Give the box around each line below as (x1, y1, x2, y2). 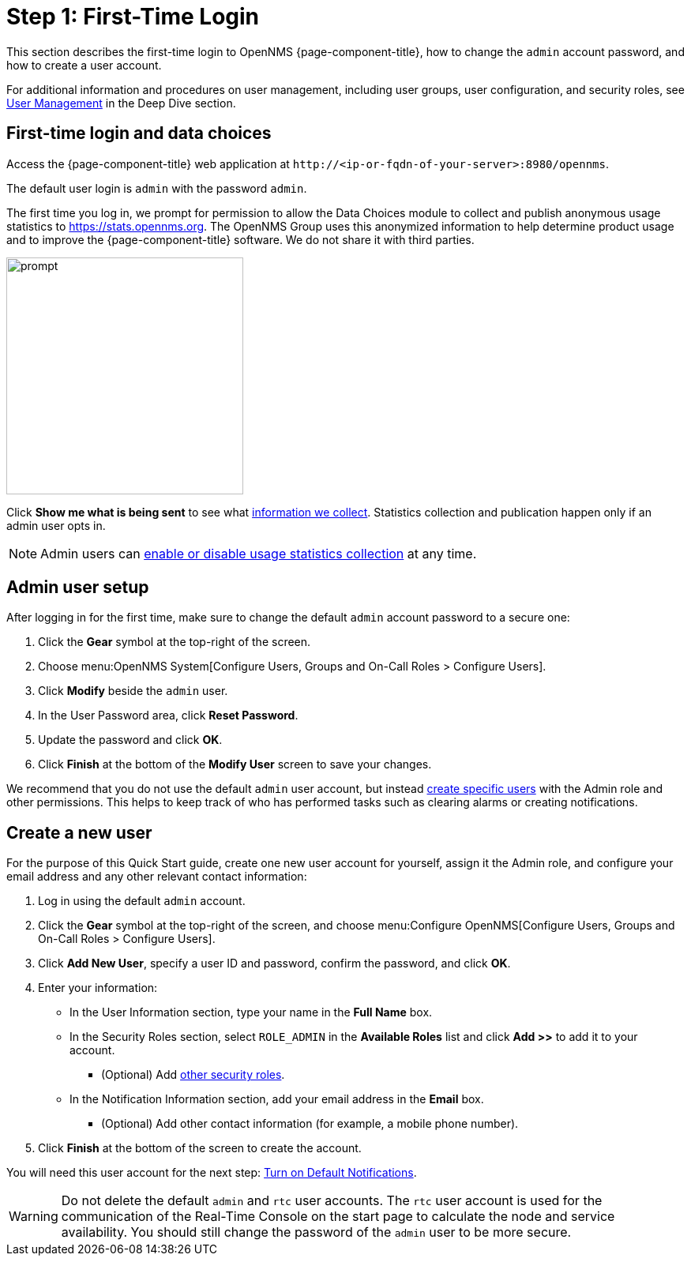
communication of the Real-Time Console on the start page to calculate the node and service (61, 1208, 615, 1225)
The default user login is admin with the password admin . (6, 181, 307, 195)
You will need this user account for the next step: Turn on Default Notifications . (6, 1166, 417, 1180)
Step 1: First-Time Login (6, 3, 260, 30)
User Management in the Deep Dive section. (6, 96, 236, 110)
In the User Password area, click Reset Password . (38, 708, 299, 723)
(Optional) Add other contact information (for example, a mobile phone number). (101, 1117, 519, 1131)
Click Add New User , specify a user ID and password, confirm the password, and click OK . (38, 956, 511, 971)
